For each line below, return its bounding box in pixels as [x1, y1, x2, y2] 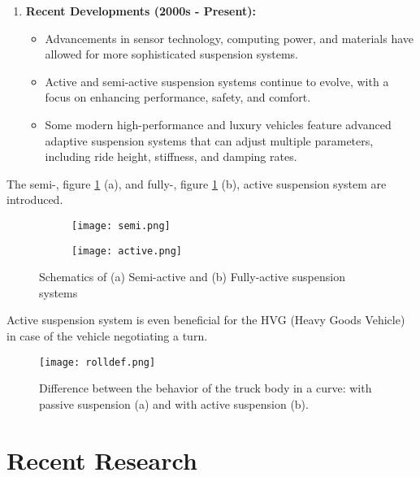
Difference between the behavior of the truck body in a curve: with [39, 379, 372, 397]
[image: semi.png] [71, 219, 171, 232]
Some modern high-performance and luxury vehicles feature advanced [45, 115, 392, 132]
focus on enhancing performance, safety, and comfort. [45, 89, 311, 106]
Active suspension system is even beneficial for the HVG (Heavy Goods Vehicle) [6, 311, 405, 328]
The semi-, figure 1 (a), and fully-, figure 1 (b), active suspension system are [6, 175, 387, 192]
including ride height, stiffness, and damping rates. [45, 148, 297, 165]
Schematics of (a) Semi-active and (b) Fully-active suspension [39, 268, 345, 285]
